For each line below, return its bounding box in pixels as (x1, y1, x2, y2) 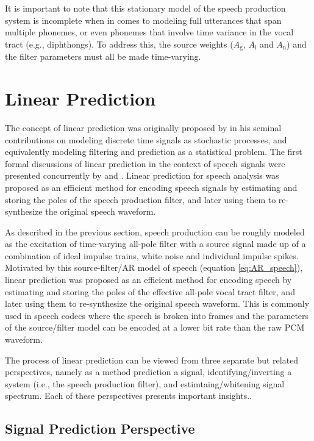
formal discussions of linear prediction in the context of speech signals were (5, 157, 285, 170)
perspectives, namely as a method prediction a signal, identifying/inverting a (5, 365, 292, 378)
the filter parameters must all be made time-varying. (5, 50, 201, 63)
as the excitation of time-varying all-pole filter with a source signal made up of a (5, 237, 306, 250)
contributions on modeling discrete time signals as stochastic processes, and (5, 133, 287, 146)
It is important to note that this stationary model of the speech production (5, 2, 286, 14)
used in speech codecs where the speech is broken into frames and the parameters (5, 309, 309, 321)
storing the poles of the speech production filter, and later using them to (5, 193, 276, 206)
